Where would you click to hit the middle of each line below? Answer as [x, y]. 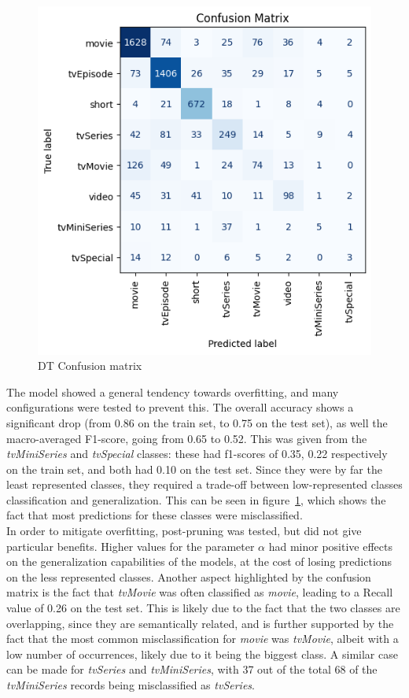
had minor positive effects [330, 546]
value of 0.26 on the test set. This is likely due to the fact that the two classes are [203, 608]
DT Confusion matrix [90, 366]
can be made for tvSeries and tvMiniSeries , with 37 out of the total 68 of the [192, 669]
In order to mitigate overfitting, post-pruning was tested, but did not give [184, 531]
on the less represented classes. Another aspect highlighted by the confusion [189, 576]
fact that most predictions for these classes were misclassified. [155, 515]
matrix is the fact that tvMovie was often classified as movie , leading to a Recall [200, 592]
